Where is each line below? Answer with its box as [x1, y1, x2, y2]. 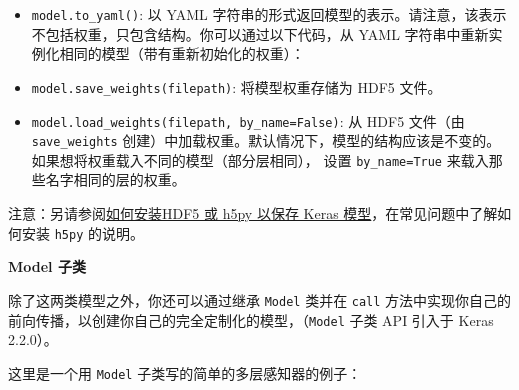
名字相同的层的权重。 [45, 169, 186, 190]
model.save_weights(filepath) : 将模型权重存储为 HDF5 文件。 [31, 76, 442, 97]
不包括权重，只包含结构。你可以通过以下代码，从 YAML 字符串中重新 [31, 23, 489, 44]
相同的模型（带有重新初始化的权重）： [59, 43, 305, 64]
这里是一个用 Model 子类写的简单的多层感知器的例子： [8, 362, 362, 383]
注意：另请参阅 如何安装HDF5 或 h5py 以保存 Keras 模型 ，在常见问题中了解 [8, 203, 498, 224]
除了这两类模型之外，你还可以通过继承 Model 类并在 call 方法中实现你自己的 [8, 289, 512, 310]
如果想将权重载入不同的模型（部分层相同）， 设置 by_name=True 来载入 [31, 149, 489, 170]
